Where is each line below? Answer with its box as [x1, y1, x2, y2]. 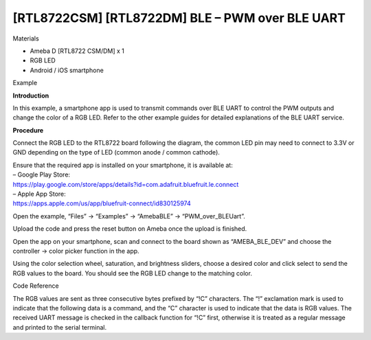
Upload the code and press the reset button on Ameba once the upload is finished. [12, 225, 247, 233]
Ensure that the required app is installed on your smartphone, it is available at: [12, 161, 233, 169]
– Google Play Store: [12, 170, 71, 179]
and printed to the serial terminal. [12, 323, 106, 331]
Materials [12, 34, 39, 43]
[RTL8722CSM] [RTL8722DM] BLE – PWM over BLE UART [12, 10, 346, 25]
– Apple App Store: [12, 190, 67, 199]
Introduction [12, 91, 49, 100]
